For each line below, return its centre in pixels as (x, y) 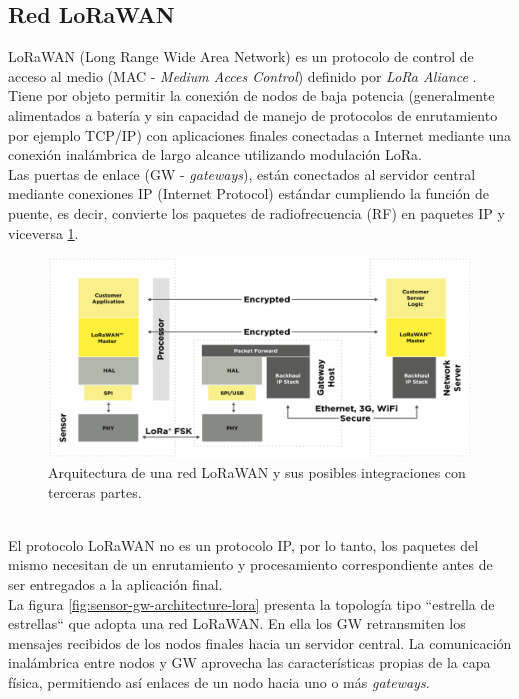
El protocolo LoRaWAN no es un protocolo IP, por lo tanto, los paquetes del (243, 544)
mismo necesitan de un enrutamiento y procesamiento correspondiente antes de (250, 564)
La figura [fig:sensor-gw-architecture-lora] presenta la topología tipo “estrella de (251, 603)
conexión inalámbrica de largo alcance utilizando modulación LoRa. (215, 154)
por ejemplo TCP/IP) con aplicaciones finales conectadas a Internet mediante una (260, 134)
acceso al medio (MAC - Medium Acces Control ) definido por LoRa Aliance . (242, 75)
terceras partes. (95, 491)
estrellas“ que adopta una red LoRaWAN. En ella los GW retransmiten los (237, 623)
